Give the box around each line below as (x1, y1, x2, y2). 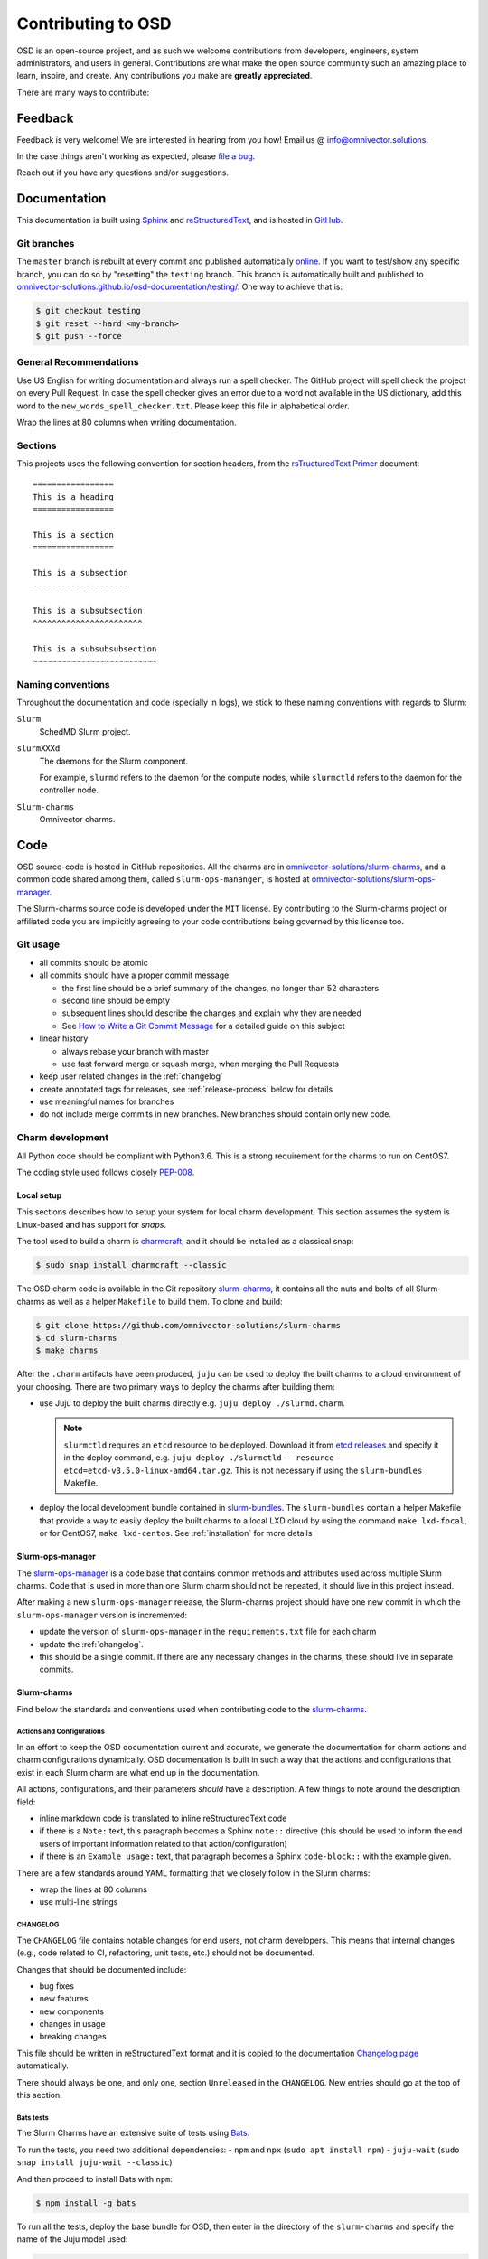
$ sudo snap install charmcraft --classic (35, 1261, 227, 1270)
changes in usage (39, 2019, 106, 2029)
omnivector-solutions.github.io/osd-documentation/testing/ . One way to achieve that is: (16, 281, 343, 293)
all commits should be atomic (39, 957, 148, 968)
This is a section (33, 530, 115, 539)
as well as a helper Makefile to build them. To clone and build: (46, 1296, 284, 1307)
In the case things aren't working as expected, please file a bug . (16, 151, 256, 162)
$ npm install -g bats (35, 2198, 136, 2208)
